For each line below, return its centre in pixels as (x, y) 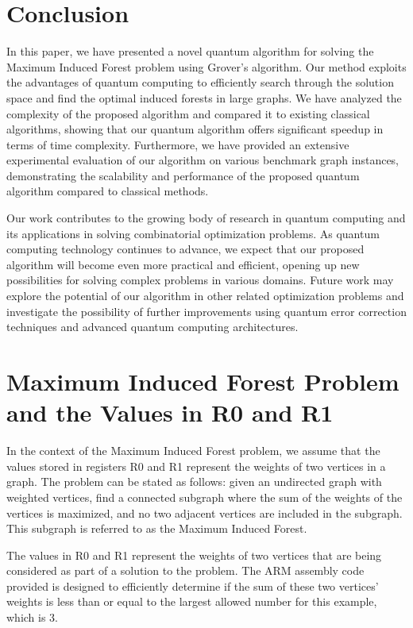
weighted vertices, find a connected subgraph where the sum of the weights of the (205, 497)
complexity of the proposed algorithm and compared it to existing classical (188, 113)
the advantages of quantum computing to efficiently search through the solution (200, 82)
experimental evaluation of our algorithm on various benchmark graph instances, (203, 160)
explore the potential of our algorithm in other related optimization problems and (205, 296)
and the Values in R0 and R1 (170, 412)
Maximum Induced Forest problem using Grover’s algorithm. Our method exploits (206, 66)
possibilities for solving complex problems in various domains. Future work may (200, 280)
